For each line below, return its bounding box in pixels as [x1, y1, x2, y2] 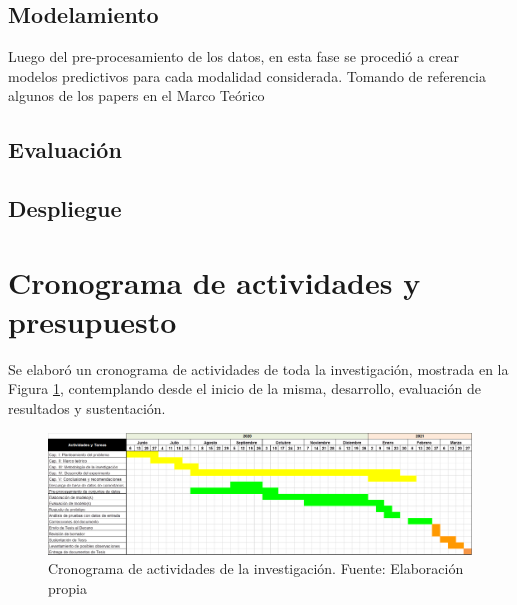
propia [48, 577, 87, 598]
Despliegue [8, 193, 122, 224]
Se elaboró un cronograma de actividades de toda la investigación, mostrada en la [8, 358, 509, 379]
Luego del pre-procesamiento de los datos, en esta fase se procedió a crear [8, 46, 460, 67]
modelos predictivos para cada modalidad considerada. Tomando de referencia [8, 65, 486, 86]
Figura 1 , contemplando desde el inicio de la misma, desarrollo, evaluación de [8, 378, 482, 399]
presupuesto [8, 300, 177, 341]
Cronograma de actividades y [8, 261, 421, 302]
